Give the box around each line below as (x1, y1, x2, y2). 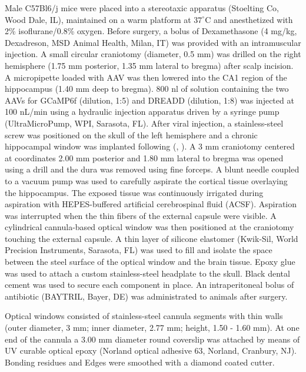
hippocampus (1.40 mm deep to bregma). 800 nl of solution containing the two (5, 82, 289, 95)
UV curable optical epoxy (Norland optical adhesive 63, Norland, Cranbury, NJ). (5, 344, 297, 357)
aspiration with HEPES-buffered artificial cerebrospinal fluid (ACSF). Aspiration (5, 198, 297, 210)
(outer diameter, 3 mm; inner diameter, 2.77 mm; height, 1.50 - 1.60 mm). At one (5, 321, 300, 334)
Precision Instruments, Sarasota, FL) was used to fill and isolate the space (5, 244, 272, 256)
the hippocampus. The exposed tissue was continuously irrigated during (5, 186, 264, 198)
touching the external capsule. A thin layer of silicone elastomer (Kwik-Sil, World (5, 232, 298, 244)
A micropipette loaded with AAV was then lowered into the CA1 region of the (5, 71, 287, 83)
